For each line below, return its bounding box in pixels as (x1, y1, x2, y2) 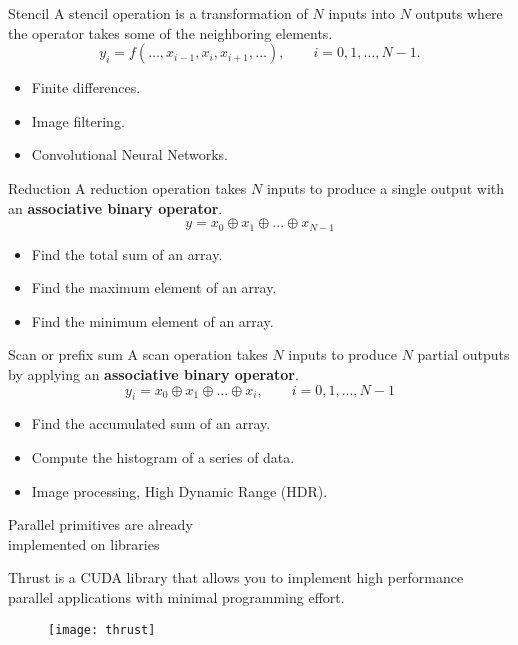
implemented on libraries (8, 533, 160, 554)
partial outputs (417, 344, 510, 365)
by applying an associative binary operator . (8, 363, 299, 384)
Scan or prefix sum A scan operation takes (8, 344, 268, 365)
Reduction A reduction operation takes (8, 177, 247, 198)
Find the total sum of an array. (31, 243, 223, 264)
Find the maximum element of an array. (31, 277, 277, 298)
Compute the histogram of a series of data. (31, 446, 295, 467)
